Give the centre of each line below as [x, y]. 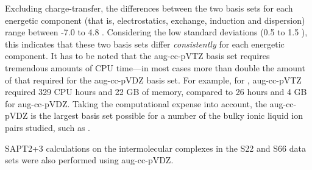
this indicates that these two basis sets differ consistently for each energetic [145, 44]
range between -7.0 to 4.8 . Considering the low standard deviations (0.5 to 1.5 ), [156, 32]
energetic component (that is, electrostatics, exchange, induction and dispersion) [155, 20]
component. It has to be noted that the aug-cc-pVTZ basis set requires [137, 56]
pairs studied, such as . [48, 127]
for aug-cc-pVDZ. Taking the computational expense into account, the [136, 103]
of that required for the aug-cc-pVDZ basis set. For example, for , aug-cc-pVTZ [153, 80]
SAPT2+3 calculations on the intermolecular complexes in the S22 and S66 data [155, 148]
